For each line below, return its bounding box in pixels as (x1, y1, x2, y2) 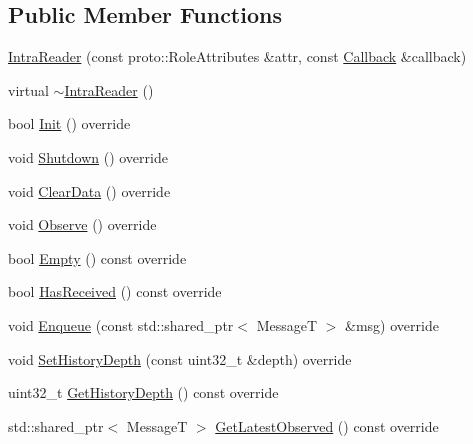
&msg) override (345, 314, 439, 335)
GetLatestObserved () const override (215, 415, 439, 436)
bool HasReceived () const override (8, 281, 222, 302)
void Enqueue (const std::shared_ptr (8, 314, 234, 335)
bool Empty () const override (8, 247, 187, 268)
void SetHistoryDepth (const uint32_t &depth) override (8, 348, 352, 369)
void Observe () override (8, 214, 157, 235)
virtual (8, 79, 49, 100)
